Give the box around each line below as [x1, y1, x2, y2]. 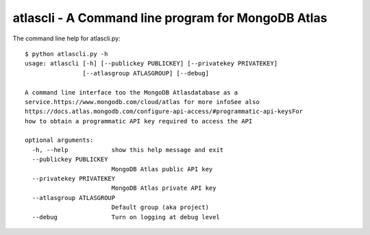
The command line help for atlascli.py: [12, 34, 121, 42]
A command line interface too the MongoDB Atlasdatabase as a [25, 88, 238, 96]
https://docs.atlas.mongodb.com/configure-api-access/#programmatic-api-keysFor [25, 108, 304, 116]
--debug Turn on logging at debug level [32, 213, 221, 221]
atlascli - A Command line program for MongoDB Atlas [12, 10, 328, 25]
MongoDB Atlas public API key [111, 165, 213, 173]
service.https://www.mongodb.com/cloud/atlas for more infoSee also [25, 98, 260, 106]
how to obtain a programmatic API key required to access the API [25, 117, 253, 125]
